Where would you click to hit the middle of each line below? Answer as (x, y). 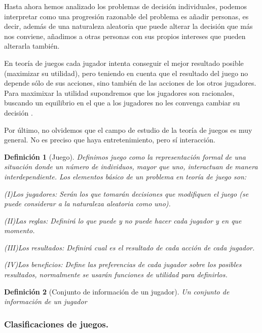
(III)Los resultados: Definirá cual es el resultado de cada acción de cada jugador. (129, 247)
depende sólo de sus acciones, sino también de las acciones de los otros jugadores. (130, 83)
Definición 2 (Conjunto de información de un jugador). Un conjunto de (117, 291)
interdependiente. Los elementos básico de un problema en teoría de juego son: (125, 176)
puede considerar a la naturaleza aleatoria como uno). (87, 203)
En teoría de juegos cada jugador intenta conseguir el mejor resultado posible (124, 63)
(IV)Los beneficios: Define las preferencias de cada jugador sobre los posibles (123, 264)
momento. (20, 230)
